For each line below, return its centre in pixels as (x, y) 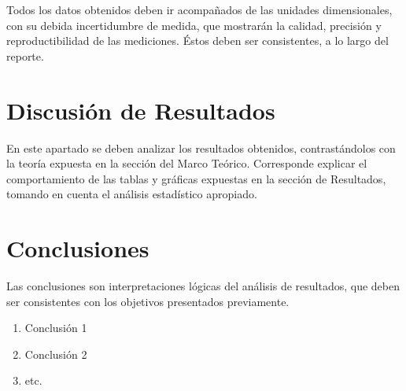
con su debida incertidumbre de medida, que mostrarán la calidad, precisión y (194, 25)
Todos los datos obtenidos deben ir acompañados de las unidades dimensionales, (199, 9)
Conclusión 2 (56, 354)
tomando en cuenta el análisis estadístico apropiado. (132, 194)
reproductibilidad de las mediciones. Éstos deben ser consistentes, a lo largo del (197, 41)
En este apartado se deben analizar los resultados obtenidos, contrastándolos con (201, 148)
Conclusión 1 (56, 328)
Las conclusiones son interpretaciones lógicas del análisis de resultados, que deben (203, 286)
